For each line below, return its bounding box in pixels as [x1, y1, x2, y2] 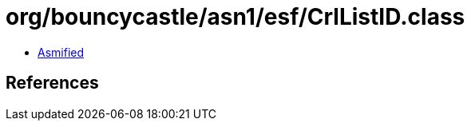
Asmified [38, 45, 85, 59]
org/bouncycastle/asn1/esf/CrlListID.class [6, 3, 465, 30]
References [6, 73, 99, 93]
